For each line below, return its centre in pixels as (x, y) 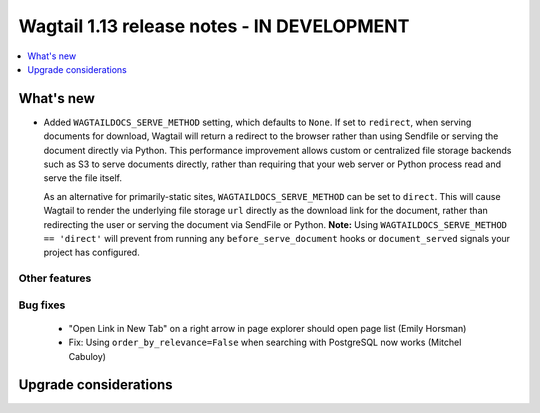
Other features (55, 278)
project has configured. (91, 252)
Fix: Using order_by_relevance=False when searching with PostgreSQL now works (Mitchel (265, 342)
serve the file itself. (82, 178)
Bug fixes (42, 305)
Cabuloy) (87, 356)
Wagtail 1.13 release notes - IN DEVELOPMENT (214, 26)
